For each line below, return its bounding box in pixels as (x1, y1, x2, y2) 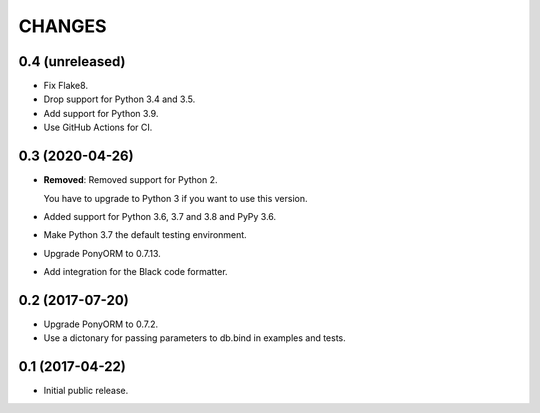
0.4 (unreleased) (18, 53, 126, 70)
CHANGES (18, 15, 107, 37)
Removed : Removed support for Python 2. (43, 174, 219, 186)
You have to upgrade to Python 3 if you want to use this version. (43, 192, 308, 204)
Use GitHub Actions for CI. (43, 121, 153, 134)
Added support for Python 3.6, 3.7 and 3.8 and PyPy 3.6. (43, 210, 277, 222)
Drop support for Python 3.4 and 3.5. (43, 93, 196, 105)
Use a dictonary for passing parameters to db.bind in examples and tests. (43, 332, 347, 344)
